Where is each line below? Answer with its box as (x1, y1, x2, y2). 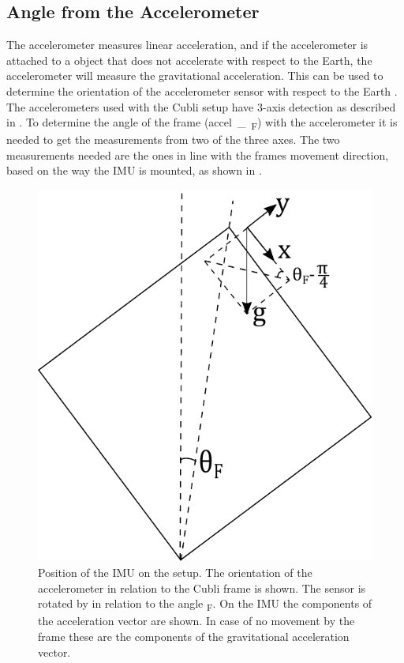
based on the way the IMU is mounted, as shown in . (6, 162, 262, 179)
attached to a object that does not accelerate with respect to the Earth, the (6, 51, 372, 68)
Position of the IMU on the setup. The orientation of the (38, 564, 312, 581)
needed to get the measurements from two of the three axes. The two (6, 131, 340, 148)
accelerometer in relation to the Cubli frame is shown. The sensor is (38, 579, 366, 596)
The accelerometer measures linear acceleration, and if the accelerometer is (6, 36, 368, 53)
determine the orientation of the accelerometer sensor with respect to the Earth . (6, 82, 398, 99)
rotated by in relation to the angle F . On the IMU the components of (38, 595, 372, 613)
